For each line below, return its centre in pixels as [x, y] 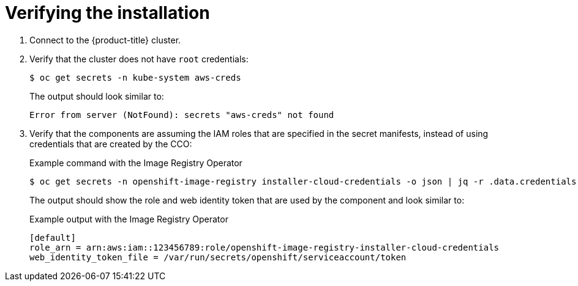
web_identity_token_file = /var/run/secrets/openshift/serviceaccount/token [218, 257]
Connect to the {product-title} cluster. [105, 40]
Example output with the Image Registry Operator [129, 219]
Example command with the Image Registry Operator [136, 163]
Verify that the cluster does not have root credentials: [139, 59]
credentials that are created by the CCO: [111, 144]
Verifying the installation [107, 13]
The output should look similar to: [97, 96]
